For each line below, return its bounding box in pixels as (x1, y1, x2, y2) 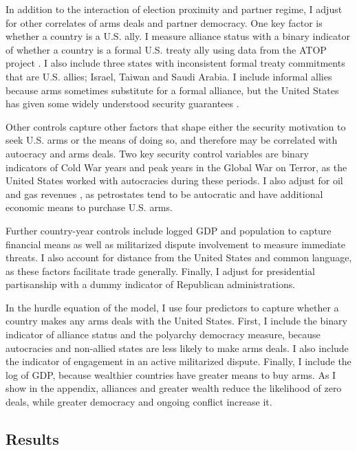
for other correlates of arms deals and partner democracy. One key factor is (6, 15, 323, 30)
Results (6, 428, 59, 450)
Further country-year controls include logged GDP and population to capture (6, 223, 332, 237)
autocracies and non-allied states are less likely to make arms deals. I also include (6, 340, 349, 355)
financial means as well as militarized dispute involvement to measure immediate (6, 236, 345, 251)
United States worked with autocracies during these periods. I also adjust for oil (6, 173, 343, 188)
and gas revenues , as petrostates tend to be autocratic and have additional (6, 186, 323, 201)
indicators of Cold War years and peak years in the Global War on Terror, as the (6, 159, 347, 174)
